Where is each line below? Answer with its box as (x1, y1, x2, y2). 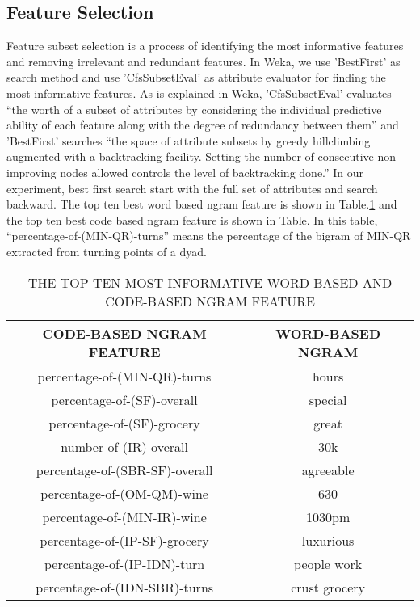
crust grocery (291, 577, 365, 596)
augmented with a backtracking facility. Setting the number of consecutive (6, 148, 374, 165)
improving (6, 163, 57, 180)
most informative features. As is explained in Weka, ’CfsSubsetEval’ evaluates (6, 84, 392, 101)
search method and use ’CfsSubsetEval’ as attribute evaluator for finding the (6, 69, 386, 86)
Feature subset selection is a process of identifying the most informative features (6, 37, 404, 54)
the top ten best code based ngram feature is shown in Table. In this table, (6, 211, 378, 228)
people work (294, 554, 363, 573)
